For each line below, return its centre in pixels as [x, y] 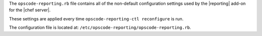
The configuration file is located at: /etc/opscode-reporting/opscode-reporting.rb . [100, 27]
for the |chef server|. [30, 10]
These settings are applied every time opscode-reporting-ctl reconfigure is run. [96, 18]
